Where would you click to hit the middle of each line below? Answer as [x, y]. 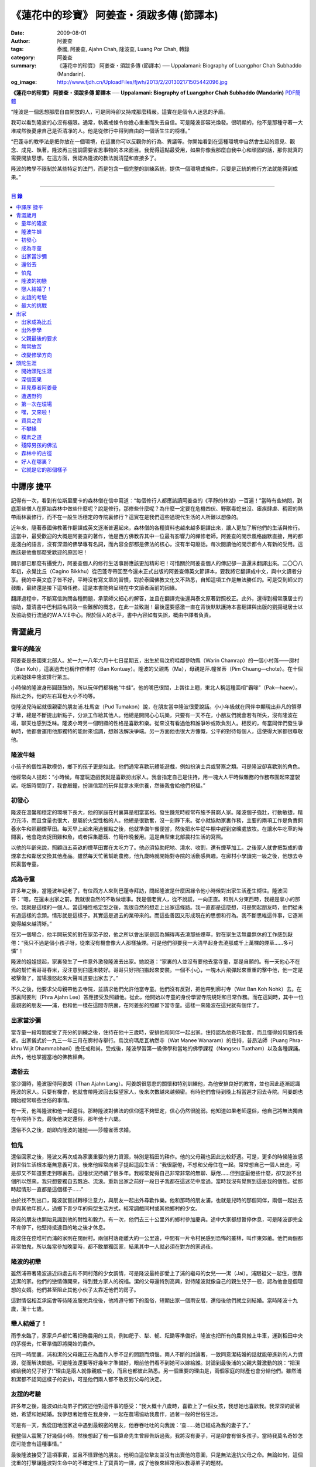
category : [23, 57]
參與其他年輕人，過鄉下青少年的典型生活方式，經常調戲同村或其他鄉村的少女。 [106, 1208]
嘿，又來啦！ [37, 412]
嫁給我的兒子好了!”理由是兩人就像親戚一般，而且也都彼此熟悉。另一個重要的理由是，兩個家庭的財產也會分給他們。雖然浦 [156, 1371]
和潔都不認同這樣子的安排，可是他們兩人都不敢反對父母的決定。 [88, 1379]
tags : [17, 49]
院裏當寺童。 [26, 864]
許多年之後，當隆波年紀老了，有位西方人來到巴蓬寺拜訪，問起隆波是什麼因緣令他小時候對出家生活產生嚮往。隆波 [147, 891]
